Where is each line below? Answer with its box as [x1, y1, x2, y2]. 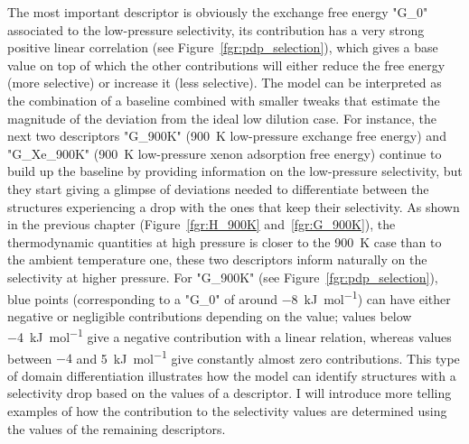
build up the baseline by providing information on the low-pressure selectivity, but [7, 162, 463, 180]
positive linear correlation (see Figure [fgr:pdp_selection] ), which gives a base [7, 38, 438, 57]
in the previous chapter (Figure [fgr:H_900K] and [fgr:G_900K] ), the [7, 215, 396, 234]
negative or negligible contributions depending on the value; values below [7, 306, 412, 325]
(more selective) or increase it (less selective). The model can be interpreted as [7, 73, 442, 92]
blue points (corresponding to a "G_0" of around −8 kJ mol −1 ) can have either [7, 286, 451, 308]
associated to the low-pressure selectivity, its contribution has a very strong [7, 20, 425, 39]
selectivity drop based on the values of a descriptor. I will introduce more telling [7, 384, 452, 402]
